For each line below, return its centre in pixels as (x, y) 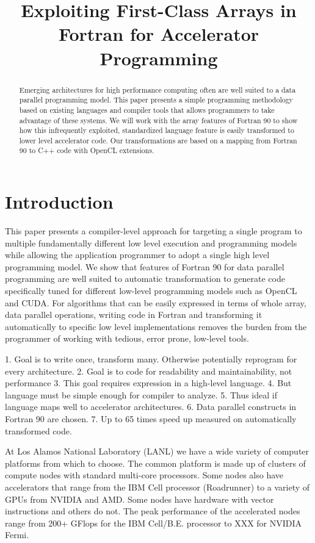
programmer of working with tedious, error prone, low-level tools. (127, 338)
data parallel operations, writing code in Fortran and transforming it (134, 315)
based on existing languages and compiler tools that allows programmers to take (147, 110)
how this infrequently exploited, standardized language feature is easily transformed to (157, 130)
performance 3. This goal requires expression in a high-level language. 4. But (148, 383)
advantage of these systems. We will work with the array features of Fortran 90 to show (158, 120)
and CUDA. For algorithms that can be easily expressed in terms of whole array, (156, 302)
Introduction (59, 202)
